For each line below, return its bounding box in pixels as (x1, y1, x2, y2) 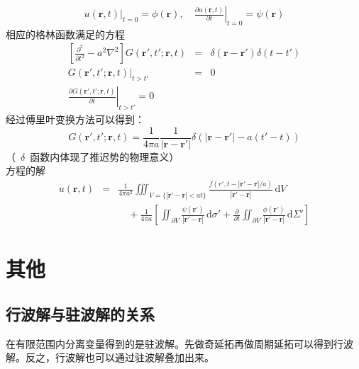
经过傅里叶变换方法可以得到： (6, 112, 145, 127)
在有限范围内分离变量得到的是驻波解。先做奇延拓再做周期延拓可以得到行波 (6, 336, 353, 351)
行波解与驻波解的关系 (6, 302, 155, 324)
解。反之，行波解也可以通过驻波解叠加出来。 (6, 350, 214, 365)
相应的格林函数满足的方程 (6, 26, 125, 41)
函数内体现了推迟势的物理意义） (30, 149, 179, 164)
